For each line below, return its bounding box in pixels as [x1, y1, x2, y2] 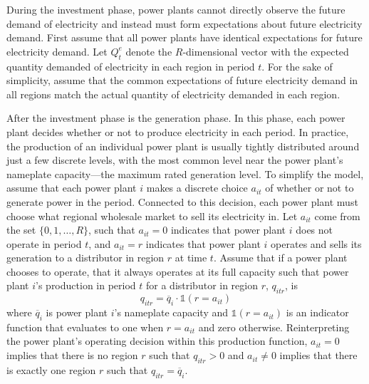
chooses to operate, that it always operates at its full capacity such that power [6, 264, 349, 279]
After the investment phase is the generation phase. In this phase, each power [6, 110, 345, 125]
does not [296, 222, 333, 237]
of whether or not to [265, 180, 354, 195]
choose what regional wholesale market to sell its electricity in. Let [6, 208, 298, 223]
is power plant [46, 305, 108, 320]
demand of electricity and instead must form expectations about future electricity [6, 16, 363, 31]
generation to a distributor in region [6, 250, 165, 265]
